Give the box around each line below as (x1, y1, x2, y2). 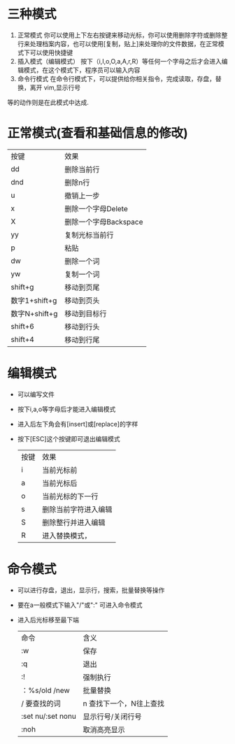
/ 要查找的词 (20, 699, 61, 708)
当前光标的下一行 (41, 491, 99, 501)
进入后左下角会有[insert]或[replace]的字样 (17, 420, 138, 428)
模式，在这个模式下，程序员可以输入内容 (23, 66, 141, 74)
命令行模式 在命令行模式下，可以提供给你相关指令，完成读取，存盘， (17, 74, 215, 83)
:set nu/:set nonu (20, 711, 77, 721)
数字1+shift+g (10, 295, 57, 305)
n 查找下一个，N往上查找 (83, 699, 164, 708)
